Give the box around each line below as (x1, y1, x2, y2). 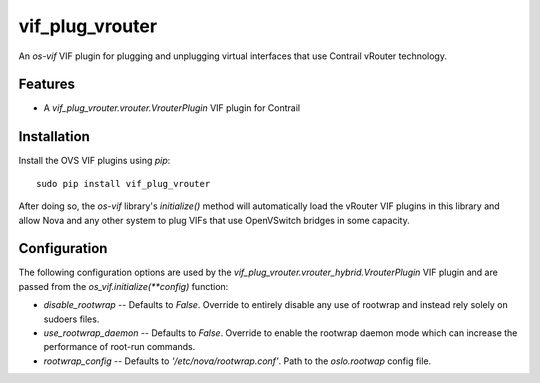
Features (18, 76, 75, 93)
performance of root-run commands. (43, 341, 196, 353)
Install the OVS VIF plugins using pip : (18, 155, 171, 167)
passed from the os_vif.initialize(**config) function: (18, 280, 229, 292)
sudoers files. (43, 313, 100, 325)
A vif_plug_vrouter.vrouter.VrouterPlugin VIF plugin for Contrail (43, 102, 300, 114)
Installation (18, 128, 90, 145)
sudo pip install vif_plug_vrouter (36, 178, 211, 189)
